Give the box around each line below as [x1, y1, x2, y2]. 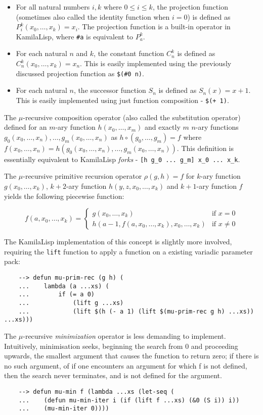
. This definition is [177, 142, 234, 153]
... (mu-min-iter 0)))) [18, 405, 109, 412]
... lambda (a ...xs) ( [18, 282, 109, 290]
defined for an [4, 122, 47, 132]
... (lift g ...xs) [18, 299, 124, 306]
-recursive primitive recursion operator [23, 171, 142, 181]
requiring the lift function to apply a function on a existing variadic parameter [4, 246, 253, 256]
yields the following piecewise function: [4, 190, 124, 201]
